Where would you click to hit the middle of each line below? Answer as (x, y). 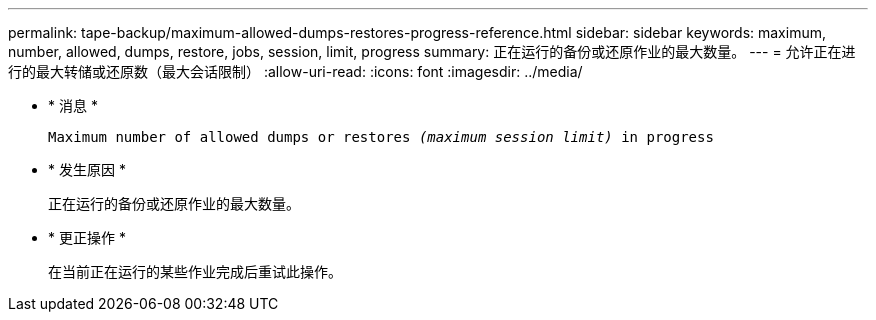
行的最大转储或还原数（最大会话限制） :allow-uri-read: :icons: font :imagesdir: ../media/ (295, 71)
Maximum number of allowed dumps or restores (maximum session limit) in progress (381, 137)
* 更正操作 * (87, 237)
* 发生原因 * (87, 169)
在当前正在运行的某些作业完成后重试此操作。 (195, 271)
